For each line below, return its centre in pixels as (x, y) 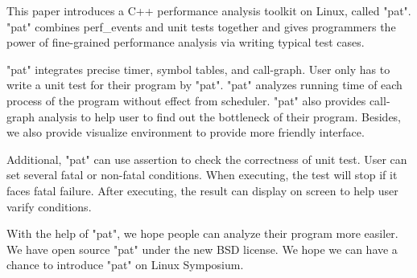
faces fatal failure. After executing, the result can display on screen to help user (202, 190)
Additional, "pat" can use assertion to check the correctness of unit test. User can (207, 159)
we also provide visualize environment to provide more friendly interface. (186, 132)
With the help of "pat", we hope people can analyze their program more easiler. (202, 233)
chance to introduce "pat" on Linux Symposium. (125, 265)
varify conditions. (49, 206)
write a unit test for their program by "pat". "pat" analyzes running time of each (204, 85)
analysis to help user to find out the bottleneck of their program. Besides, (220, 116)
